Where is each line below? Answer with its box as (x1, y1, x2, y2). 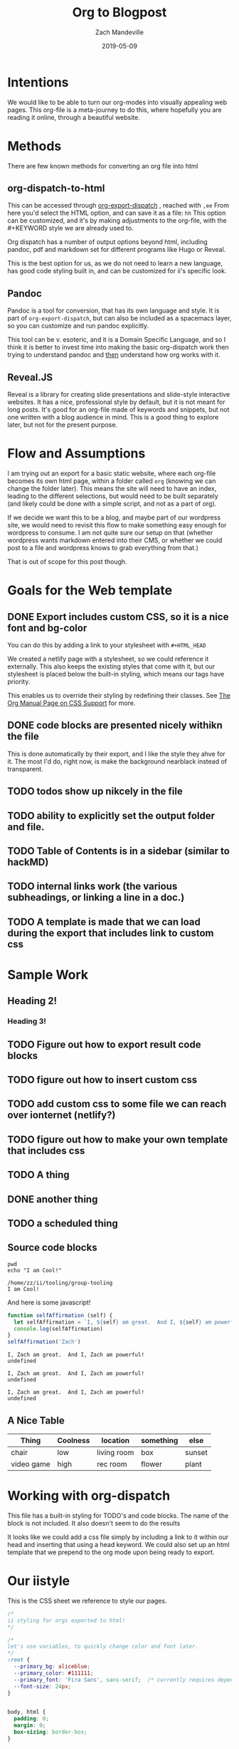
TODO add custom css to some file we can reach (7, 1098, 227, 1110)
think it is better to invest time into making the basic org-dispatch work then (7, 343, 229, 352)
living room (97, 1448, 134, 1457)
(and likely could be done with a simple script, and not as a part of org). (7, 500, 217, 507)
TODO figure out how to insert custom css (7, 1074, 198, 1086)
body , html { (7, 1708, 46, 1716)
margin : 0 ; (14, 1722, 46, 1729)
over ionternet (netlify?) (7, 1109, 116, 1121)
